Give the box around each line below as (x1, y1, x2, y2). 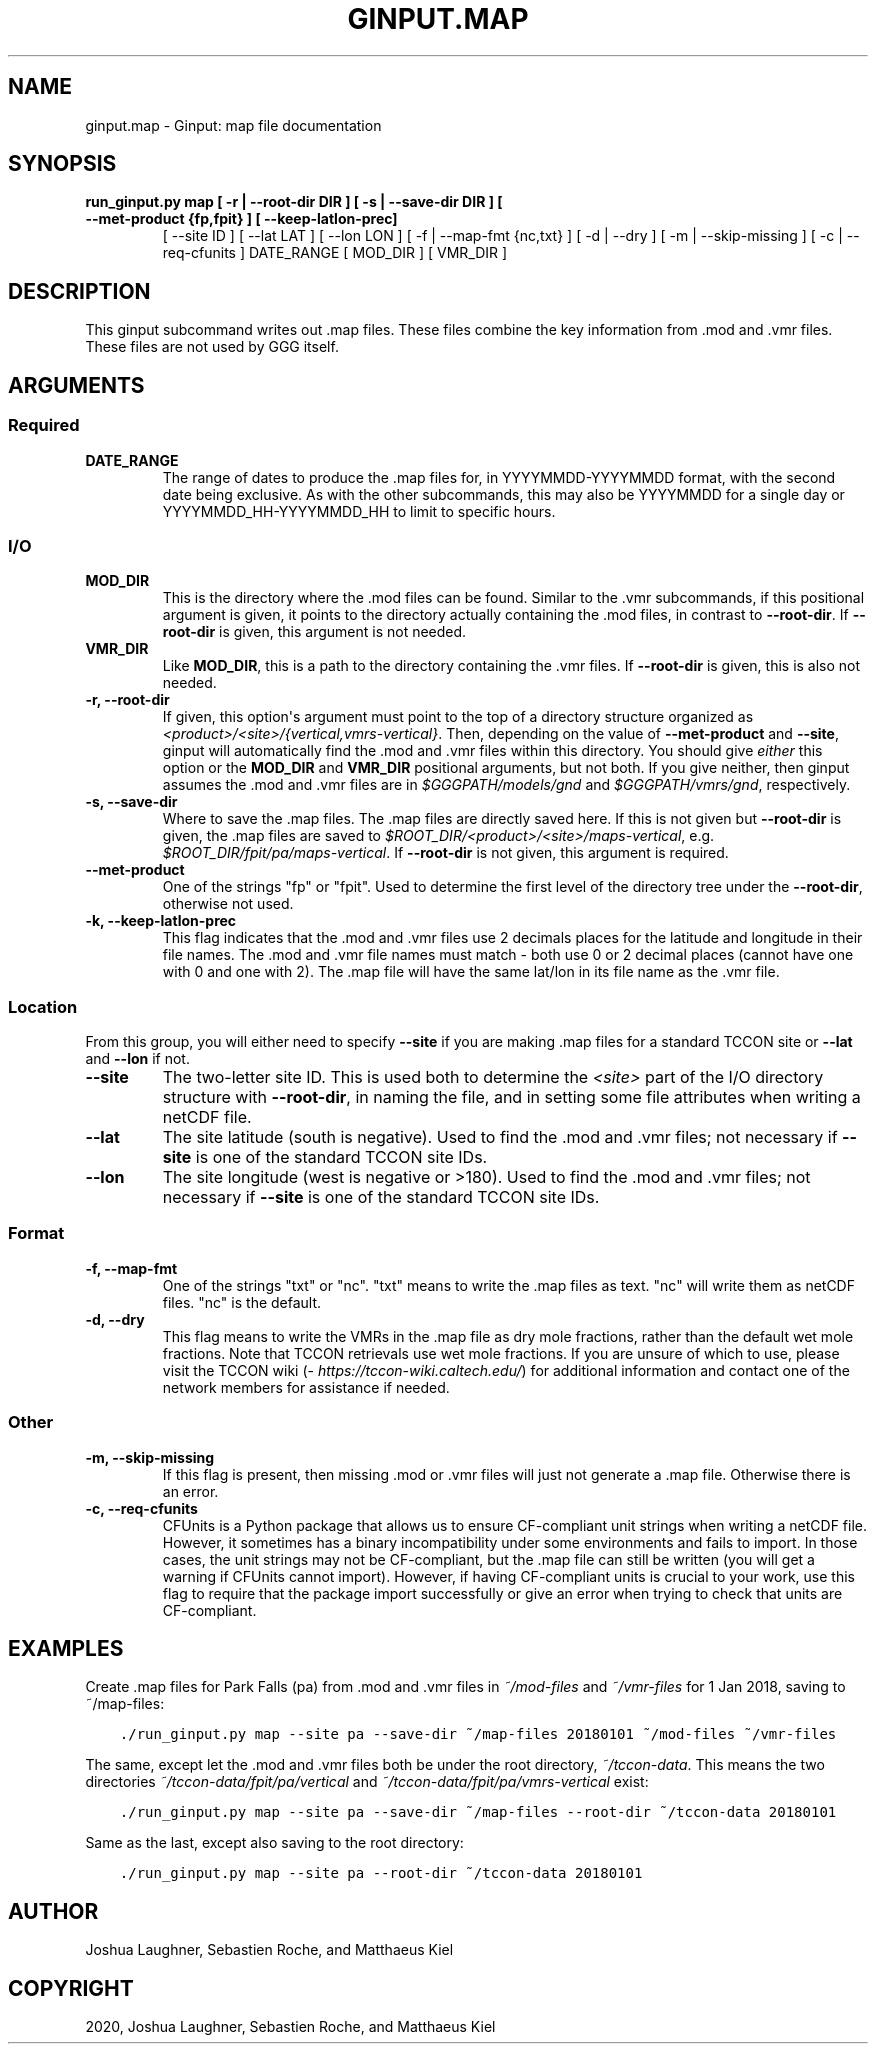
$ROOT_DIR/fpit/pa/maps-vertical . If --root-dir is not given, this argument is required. (162, 844, 729, 862)
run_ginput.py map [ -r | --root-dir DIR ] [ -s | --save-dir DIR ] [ (85, 193, 503, 211)
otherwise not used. (162, 895, 294, 913)
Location (8, 996, 78, 1017)
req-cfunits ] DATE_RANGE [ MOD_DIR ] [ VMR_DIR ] (162, 244, 508, 262)
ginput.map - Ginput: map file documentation (85, 116, 382, 134)
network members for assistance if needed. (162, 1378, 450, 1396)
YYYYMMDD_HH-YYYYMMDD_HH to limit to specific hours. (162, 502, 556, 520)
